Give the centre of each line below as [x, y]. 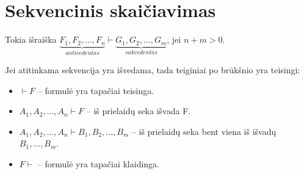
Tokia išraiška [31, 39]
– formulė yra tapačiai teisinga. [96, 90]
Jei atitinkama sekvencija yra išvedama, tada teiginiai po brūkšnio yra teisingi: [153, 70]
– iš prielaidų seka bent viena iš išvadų [204, 131]
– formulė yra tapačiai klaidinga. [99, 163]
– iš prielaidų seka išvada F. [139, 111]
